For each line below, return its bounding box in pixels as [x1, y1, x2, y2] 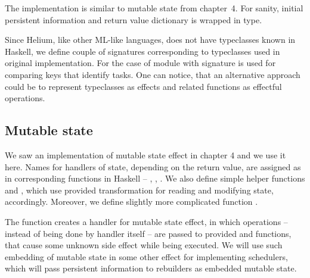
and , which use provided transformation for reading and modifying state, [5, 183, 274, 196]
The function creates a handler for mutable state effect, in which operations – [5, 215, 288, 227]
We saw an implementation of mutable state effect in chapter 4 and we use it [5, 148, 286, 161]
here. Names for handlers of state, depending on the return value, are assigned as [5, 160, 301, 173]
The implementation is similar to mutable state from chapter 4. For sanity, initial [5, 2, 303, 14]
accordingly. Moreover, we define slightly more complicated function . [5, 195, 258, 208]
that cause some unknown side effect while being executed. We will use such [5, 239, 283, 251]
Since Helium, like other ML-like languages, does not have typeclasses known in [5, 33, 296, 46]
